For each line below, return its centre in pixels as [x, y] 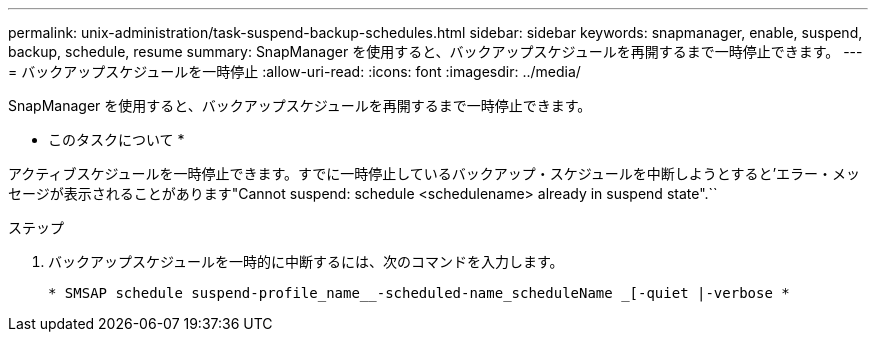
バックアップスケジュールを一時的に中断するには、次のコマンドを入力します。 [306, 261]
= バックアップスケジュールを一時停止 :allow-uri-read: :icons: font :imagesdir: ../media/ [294, 71]
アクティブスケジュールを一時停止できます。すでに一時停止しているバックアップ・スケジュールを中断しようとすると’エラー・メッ [434, 173]
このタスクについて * [116, 139]
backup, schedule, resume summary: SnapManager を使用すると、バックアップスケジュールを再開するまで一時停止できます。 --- [435, 51]
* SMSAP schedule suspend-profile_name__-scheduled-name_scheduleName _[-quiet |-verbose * [419, 293]
